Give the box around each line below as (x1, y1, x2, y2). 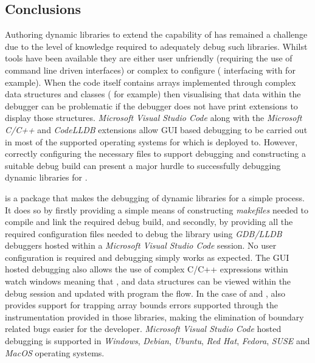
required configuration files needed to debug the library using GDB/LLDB (5, 227, 282, 240)
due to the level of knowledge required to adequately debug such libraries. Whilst (5, 40, 308, 52)
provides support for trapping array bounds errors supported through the (5, 299, 278, 311)
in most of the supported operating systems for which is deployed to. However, (5, 135, 298, 148)
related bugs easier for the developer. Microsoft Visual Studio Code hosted (5, 322, 282, 335)
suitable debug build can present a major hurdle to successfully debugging (5, 159, 281, 171)
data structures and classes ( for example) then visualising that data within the (5, 88, 301, 100)
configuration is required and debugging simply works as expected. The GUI (5, 251, 289, 263)
